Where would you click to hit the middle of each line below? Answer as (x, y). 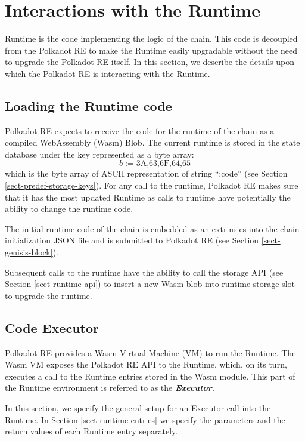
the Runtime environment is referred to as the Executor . (110, 388)
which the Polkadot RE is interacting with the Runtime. (108, 73)
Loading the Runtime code (88, 105)
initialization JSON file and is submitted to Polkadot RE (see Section (132, 240)
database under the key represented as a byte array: (99, 154)
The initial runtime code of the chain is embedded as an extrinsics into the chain (152, 228)
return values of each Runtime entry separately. (91, 431)
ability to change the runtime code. (69, 209)
